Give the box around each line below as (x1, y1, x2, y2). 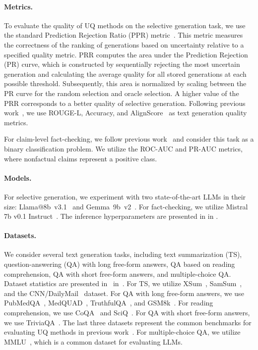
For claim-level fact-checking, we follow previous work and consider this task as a (4, 134, 254, 144)
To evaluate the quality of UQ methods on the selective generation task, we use (4, 20, 246, 30)
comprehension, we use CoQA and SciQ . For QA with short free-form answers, (4, 307, 250, 318)
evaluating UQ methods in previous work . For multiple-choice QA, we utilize (4, 327, 241, 337)
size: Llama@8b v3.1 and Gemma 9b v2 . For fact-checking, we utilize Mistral (4, 201, 248, 211)
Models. (4, 172, 32, 183)
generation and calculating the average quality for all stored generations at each (4, 68, 247, 79)
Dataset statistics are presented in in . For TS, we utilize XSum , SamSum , (4, 278, 242, 289)
